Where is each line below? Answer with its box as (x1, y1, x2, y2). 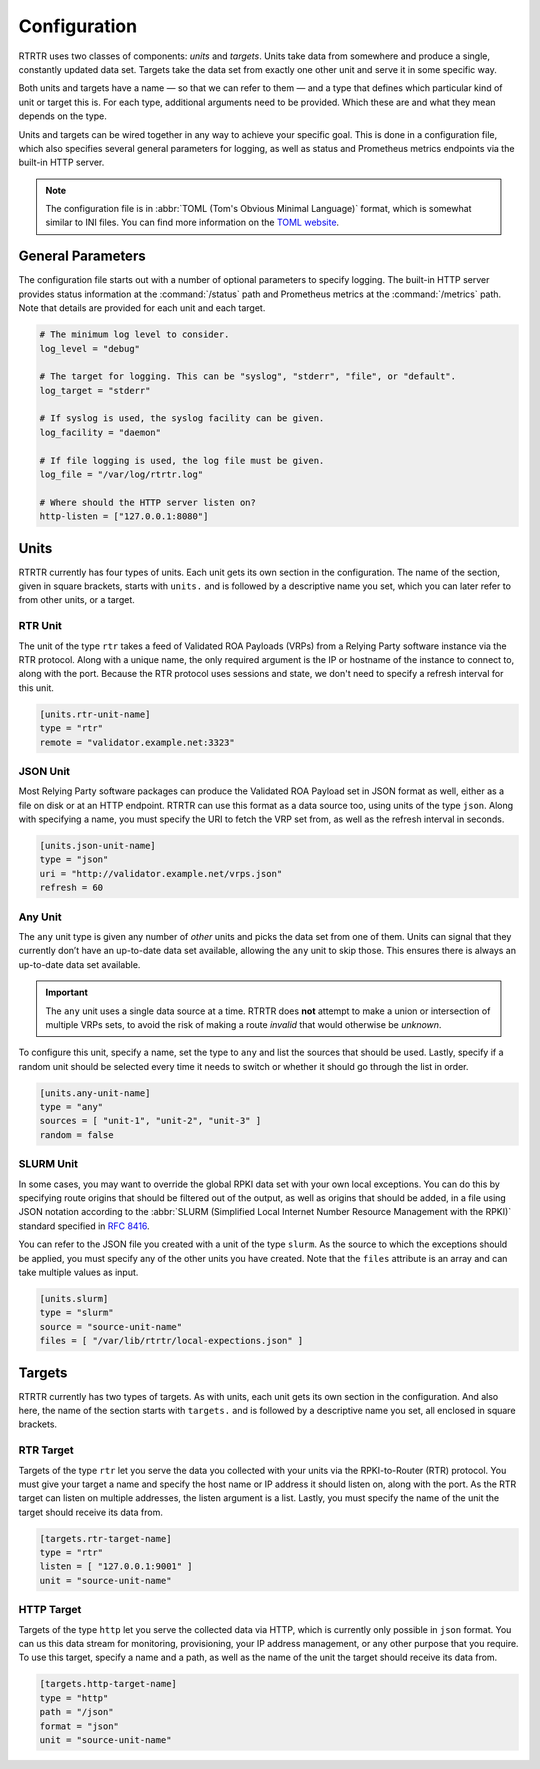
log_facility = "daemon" (39, 426, 162, 438)
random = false (39, 1129, 114, 1140)
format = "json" (39, 1720, 120, 1732)
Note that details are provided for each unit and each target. (18, 302, 266, 314)
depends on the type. (18, 110, 107, 122)
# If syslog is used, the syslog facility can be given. (39, 413, 325, 424)
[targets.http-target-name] (39, 1678, 177, 1690)
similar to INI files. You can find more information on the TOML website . (45, 216, 340, 229)
